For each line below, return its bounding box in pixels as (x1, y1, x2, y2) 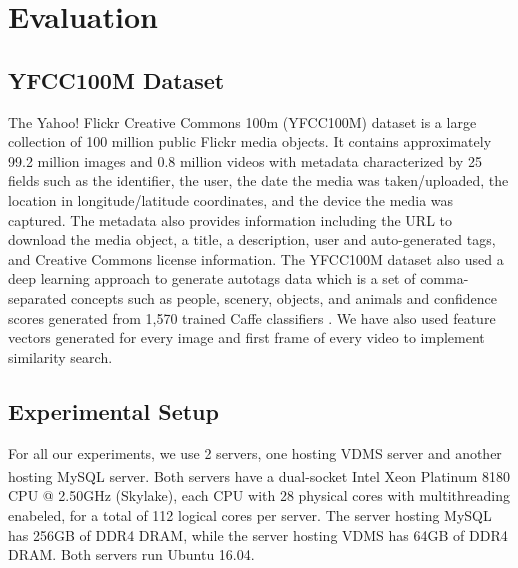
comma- (420, 268, 469, 289)
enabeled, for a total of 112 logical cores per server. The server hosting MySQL (8, 504, 492, 525)
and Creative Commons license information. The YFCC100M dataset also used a (8, 248, 504, 269)
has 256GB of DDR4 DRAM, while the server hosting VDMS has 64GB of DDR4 (8, 524, 508, 545)
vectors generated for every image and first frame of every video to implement (8, 327, 485, 348)
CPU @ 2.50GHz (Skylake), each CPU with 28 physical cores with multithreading (8, 485, 510, 506)
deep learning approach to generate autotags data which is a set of (8, 268, 416, 289)
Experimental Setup (8, 395, 219, 426)
